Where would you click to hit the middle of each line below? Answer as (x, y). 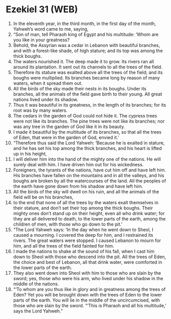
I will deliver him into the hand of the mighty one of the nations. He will (87, 159)
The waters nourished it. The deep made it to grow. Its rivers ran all (83, 61)
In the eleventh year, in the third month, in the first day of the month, (84, 23)
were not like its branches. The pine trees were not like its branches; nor (89, 121)
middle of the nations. (36, 284)
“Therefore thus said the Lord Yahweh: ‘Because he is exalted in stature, (89, 143)
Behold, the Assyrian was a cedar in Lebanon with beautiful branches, (87, 45)
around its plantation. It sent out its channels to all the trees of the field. (88, 67)
